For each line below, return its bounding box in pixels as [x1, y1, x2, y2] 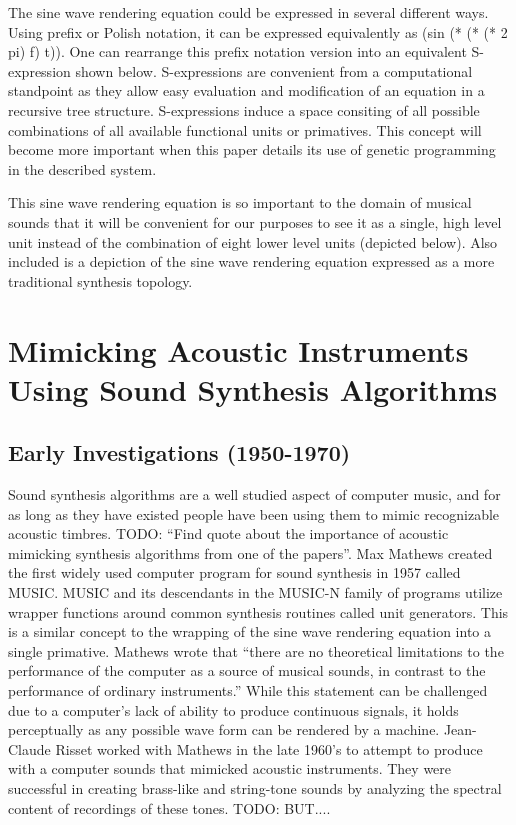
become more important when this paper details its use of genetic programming [8, 139, 496, 160]
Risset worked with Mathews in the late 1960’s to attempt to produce [55, 738, 483, 759]
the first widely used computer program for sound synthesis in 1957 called [8, 562, 461, 583]
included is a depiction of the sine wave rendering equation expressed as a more [8, 251, 495, 272]
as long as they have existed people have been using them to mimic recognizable [8, 503, 500, 524]
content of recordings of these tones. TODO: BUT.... [8, 797, 331, 818]
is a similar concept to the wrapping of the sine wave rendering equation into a [8, 621, 491, 642]
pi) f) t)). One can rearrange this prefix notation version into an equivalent [8, 41, 467, 62]
